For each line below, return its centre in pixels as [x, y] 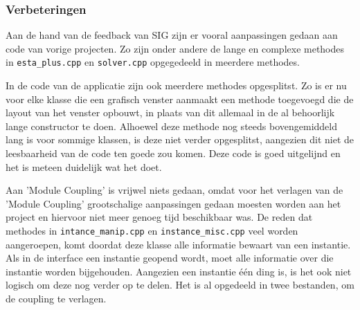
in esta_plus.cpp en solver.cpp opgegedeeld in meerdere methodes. [153, 62]
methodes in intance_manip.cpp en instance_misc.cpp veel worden [152, 230]
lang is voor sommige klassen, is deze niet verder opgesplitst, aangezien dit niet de [180, 139]
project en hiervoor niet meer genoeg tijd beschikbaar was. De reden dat [159, 217]
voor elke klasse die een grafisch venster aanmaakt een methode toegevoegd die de [180, 99]
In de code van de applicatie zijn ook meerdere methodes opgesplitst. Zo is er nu [176, 85]
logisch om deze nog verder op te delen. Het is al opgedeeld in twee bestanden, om [180, 285]
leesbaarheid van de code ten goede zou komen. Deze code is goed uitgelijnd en [173, 153]
